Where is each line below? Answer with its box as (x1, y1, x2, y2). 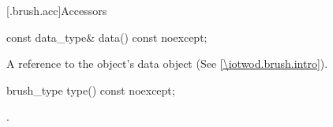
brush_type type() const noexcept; (6, 81, 175, 98)
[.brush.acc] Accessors (6, 2, 107, 18)
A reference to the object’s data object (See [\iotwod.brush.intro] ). (6, 55, 328, 72)
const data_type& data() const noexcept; (6, 28, 208, 45)
